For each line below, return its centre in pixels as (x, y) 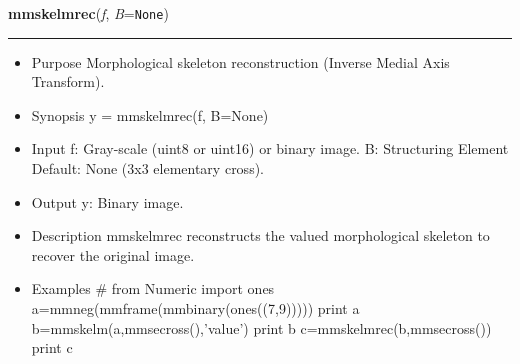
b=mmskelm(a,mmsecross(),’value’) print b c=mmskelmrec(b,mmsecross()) (261, 327)
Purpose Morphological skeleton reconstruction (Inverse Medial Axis (240, 61)
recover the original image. (113, 254)
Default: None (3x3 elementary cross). (147, 168)
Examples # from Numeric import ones (153, 288)
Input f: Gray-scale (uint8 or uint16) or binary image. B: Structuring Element (270, 148)
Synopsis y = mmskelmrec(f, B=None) (150, 114)
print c (52, 347)
